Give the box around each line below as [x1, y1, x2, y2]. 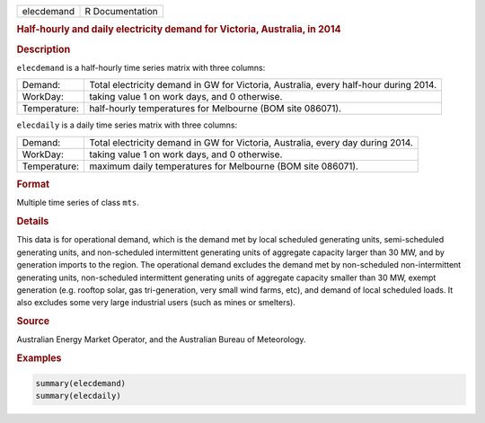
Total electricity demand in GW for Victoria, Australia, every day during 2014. [89, 136, 413, 148]
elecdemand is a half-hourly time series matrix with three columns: [16, 62, 266, 73]
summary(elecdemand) [35, 378, 126, 388]
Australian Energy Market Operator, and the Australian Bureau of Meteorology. [16, 334, 306, 345]
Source [16, 315, 50, 328]
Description [16, 43, 71, 56]
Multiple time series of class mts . [16, 198, 139, 208]
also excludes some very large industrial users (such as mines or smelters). [16, 297, 295, 308]
